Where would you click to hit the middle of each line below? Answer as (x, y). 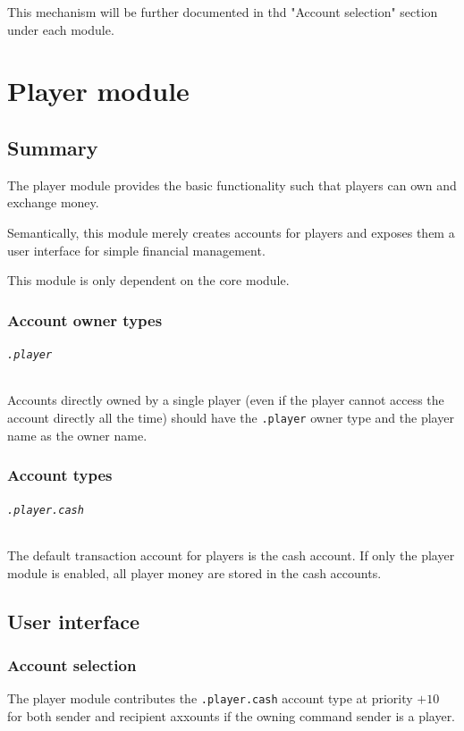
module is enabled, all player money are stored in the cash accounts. (194, 572)
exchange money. (53, 202)
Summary (53, 147)
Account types (60, 475)
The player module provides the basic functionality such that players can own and (232, 185)
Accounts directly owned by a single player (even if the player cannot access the (226, 400)
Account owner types (85, 319)
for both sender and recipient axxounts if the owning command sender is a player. (232, 715)
